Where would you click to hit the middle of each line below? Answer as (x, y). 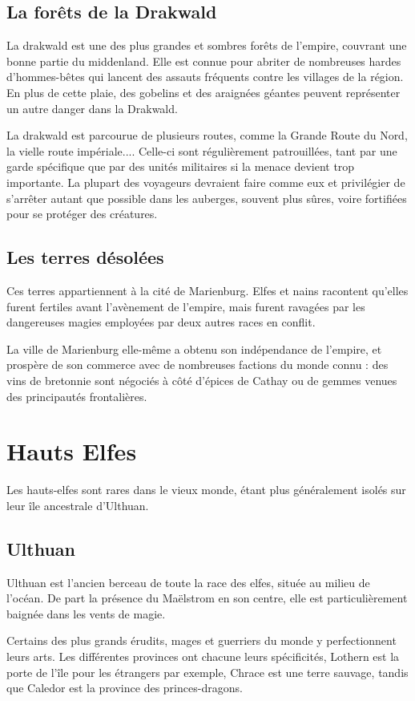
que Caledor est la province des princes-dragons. (125, 688)
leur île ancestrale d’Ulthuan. (78, 505)
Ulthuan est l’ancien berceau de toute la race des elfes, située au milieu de (188, 582)
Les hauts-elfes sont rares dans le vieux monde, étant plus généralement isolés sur (206, 490)
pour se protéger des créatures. (82, 214)
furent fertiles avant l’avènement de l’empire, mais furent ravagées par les (186, 306)
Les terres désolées (85, 257)
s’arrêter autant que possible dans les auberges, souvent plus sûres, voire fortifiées (207, 198)
